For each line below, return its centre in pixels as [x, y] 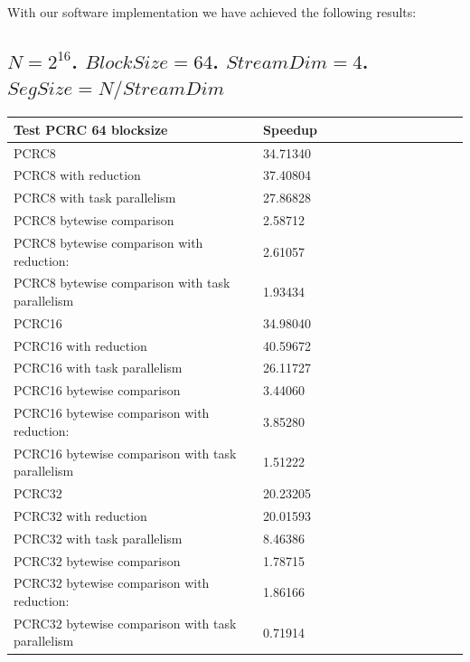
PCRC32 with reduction [80, 515]
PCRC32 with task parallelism [98, 538]
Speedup [290, 129]
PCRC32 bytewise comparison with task [125, 623]
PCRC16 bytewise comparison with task [125, 453]
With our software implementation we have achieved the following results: [212, 12]
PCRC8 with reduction [77, 175]
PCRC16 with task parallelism [98, 368]
